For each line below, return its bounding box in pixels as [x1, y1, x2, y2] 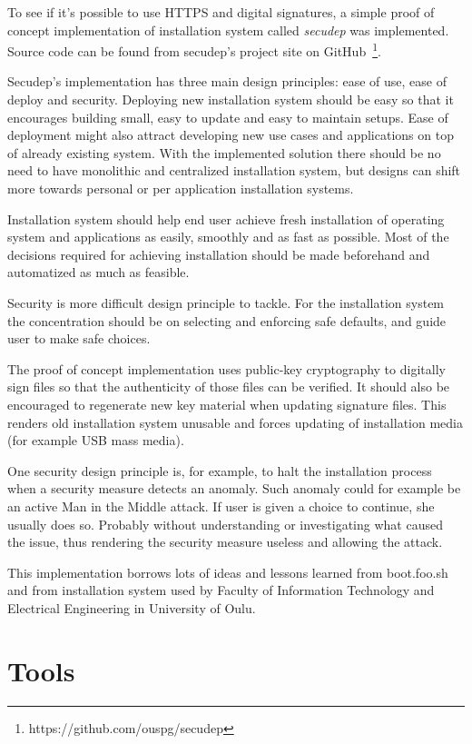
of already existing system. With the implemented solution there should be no [7, 143, 441, 162]
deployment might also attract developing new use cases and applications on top [7, 125, 454, 144]
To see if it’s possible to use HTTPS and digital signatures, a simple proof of [7, 3, 435, 21]
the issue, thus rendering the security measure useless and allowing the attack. [7, 532, 443, 551]
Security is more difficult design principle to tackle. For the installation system [7, 293, 445, 312]
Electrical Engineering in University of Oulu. [7, 598, 256, 617]
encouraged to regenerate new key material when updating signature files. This [7, 394, 447, 413]
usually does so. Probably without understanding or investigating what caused [7, 514, 443, 533]
